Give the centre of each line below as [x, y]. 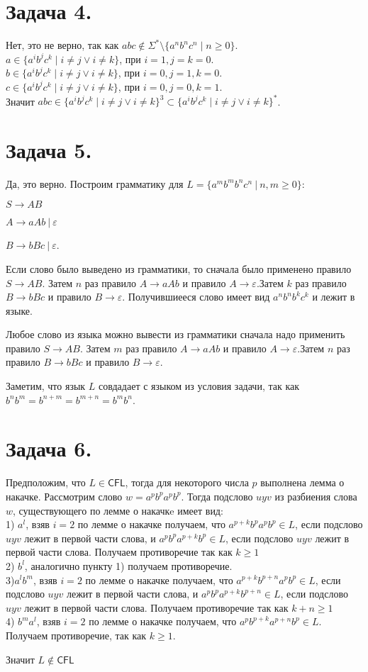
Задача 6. [49, 448]
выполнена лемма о [302, 482]
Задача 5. [49, 149]
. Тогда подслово [217, 496]
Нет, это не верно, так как [62, 45]
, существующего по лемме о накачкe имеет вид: [118, 510]
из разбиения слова [316, 496]
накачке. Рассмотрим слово [64, 496]
